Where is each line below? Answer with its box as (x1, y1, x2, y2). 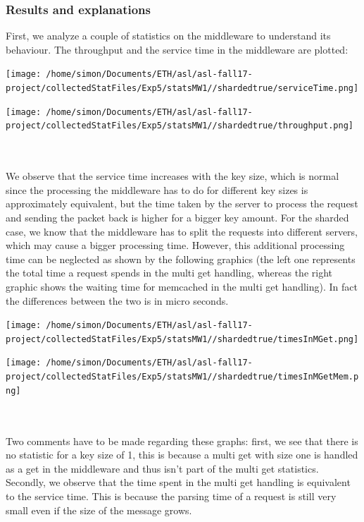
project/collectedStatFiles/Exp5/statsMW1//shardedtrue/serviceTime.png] (6, 83, 359, 94)
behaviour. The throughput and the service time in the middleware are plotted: (6, 42, 349, 56)
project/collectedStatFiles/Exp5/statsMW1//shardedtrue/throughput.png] (6, 121, 353, 131)
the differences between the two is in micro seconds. (6, 293, 229, 308)
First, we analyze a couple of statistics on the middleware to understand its (6, 28, 331, 43)
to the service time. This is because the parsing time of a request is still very (6, 489, 337, 503)
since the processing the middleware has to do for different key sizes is (6, 182, 308, 197)
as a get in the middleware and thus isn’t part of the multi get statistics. (6, 461, 319, 475)
